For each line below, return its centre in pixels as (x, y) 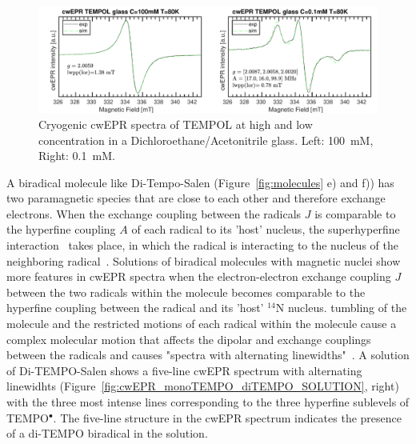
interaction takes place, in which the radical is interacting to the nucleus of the (202, 245)
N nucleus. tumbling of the (341, 308)
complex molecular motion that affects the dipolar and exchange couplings (189, 339)
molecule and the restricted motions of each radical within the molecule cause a (202, 324)
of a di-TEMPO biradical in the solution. (107, 433)
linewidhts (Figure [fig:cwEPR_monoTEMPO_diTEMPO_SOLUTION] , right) (203, 386)
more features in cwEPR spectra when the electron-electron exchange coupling (199, 276)
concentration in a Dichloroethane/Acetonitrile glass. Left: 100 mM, (206, 140)
